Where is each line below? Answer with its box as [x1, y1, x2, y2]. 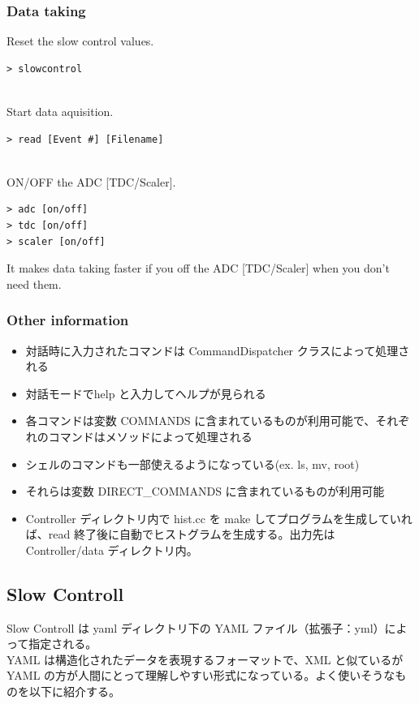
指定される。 [28, 635, 97, 652]
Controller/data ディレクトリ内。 [25, 541, 198, 558]
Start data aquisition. [6, 103, 114, 119]
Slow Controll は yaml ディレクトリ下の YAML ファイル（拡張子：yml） [6, 619, 385, 636]
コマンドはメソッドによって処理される [48, 427, 253, 444]
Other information [6, 310, 129, 330]
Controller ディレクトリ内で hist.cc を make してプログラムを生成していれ [25, 509, 413, 526]
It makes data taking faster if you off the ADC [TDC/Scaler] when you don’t [6, 260, 390, 277]
